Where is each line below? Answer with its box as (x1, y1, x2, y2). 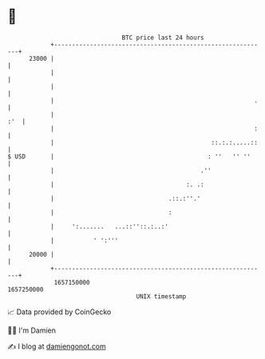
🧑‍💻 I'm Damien (7, 325, 57, 335)
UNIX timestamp (136, 292, 187, 301)
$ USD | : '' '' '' (7, 152, 251, 161)
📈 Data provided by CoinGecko (7, 307, 112, 317)
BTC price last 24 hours (121, 34, 204, 42)
